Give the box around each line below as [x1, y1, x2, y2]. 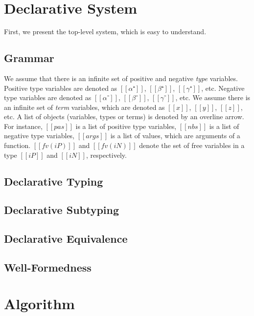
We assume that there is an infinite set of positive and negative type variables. [4, 73, 238, 83]
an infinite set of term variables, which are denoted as [4, 102, 165, 112]
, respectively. [86, 149, 127, 160]
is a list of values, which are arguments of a [110, 130, 240, 141]
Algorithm [4, 293, 75, 313]
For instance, [4, 121, 43, 131]
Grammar [4, 50, 54, 65]
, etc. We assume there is [175, 92, 251, 103]
